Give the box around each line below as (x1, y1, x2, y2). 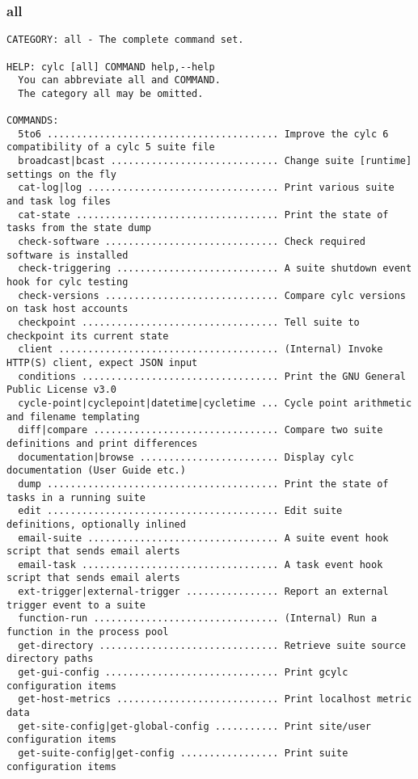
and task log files (6, 196, 111, 208)
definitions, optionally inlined (6, 518, 186, 530)
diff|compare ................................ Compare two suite (18, 424, 383, 436)
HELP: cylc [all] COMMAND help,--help (6, 61, 215, 73)
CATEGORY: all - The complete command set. (6, 34, 244, 46)
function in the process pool (6, 626, 169, 638)
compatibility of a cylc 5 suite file (6, 141, 215, 154)
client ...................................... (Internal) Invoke (18, 343, 383, 356)
